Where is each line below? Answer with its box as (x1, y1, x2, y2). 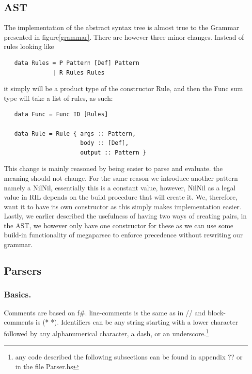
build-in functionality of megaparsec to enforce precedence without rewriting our (4, 230, 243, 240)
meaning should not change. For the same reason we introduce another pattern (4, 172, 238, 183)
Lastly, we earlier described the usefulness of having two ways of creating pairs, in (4, 211, 247, 221)
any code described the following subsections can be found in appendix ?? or (15, 352, 243, 362)
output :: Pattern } (80, 149, 146, 156)
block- (207, 307, 226, 317)
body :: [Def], (80, 140, 129, 147)
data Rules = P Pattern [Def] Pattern (14, 59, 140, 66)
